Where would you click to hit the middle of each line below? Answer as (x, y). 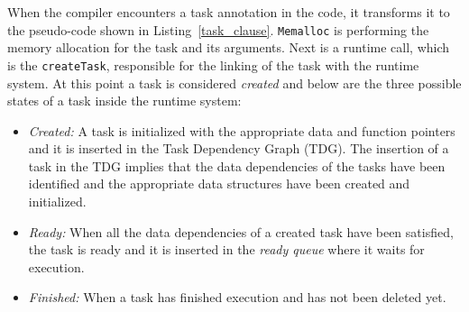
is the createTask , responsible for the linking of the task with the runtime (213, 64)
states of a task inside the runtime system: (124, 101)
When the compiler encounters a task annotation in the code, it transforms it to (229, 12)
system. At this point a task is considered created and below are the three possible (234, 83)
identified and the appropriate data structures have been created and (219, 184)
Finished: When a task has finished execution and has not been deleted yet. (237, 297)
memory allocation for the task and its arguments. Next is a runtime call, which (229, 47)
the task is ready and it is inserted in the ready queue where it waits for (226, 249)
